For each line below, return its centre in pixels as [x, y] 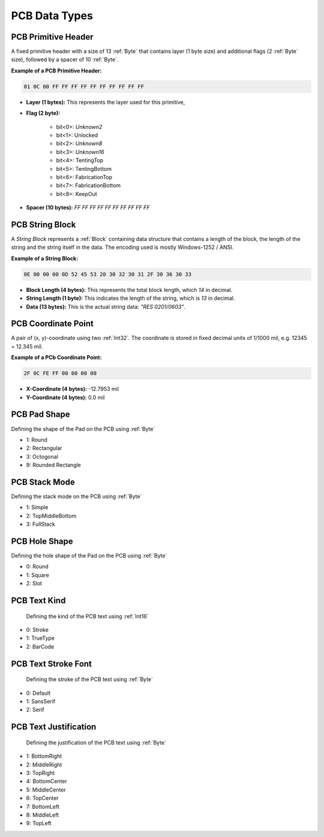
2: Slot [34, 583]
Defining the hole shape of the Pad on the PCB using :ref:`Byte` [89, 556]
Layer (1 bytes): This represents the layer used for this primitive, [106, 102]
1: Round [37, 439]
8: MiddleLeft [43, 815]
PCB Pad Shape [40, 415]
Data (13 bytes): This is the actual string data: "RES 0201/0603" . [106, 306]
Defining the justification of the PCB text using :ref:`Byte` [96, 742]
